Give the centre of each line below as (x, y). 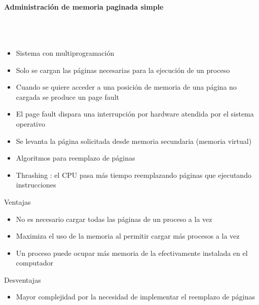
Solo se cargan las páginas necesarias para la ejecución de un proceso (123, 70)
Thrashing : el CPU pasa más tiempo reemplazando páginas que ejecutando (134, 175)
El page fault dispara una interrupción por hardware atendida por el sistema (135, 114)
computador (34, 263)
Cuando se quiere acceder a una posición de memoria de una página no (126, 87)
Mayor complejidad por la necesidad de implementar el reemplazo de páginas (136, 297)
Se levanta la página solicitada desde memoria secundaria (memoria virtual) (134, 141)
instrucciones (36, 185)
